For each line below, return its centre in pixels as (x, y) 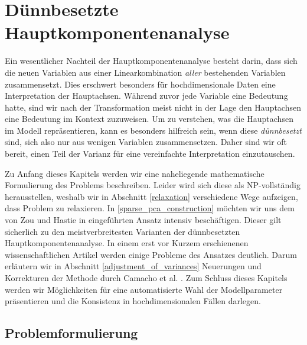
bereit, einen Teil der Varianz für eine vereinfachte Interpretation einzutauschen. (150, 154)
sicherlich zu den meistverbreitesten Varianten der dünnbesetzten (123, 231)
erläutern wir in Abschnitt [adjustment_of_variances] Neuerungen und (133, 266)
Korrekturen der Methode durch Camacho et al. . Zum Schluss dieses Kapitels (146, 278)
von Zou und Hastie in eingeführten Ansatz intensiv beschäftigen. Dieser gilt (143, 220)
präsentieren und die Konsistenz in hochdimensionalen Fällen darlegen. (133, 301)
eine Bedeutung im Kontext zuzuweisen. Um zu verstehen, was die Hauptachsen (149, 119)
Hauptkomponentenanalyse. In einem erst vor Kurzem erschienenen (127, 243)
